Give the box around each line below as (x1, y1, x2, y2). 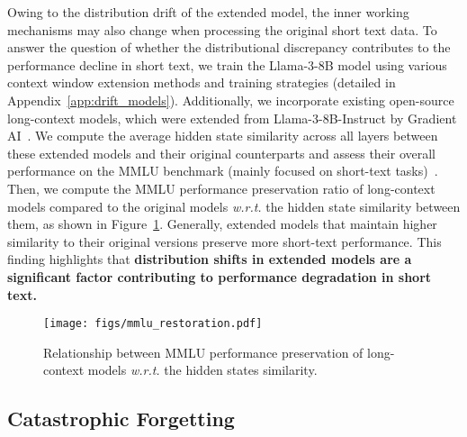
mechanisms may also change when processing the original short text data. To (7, 20, 437, 39)
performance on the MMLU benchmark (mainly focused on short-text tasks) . (7, 161, 438, 180)
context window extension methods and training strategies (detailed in (7, 73, 396, 92)
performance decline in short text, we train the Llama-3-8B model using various (7, 55, 447, 74)
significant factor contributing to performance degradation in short (7, 267, 432, 286)
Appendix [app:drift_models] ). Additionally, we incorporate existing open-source (7, 90, 454, 109)
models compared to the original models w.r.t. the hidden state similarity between (7, 196, 461, 215)
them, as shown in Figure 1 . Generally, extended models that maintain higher (7, 214, 437, 233)
